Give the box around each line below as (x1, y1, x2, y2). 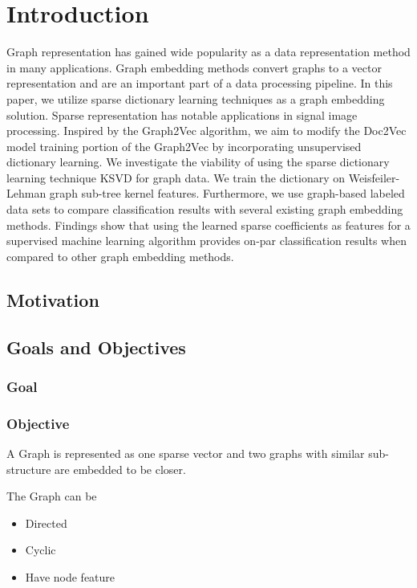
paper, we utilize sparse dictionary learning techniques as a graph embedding (6, 90, 385, 107)
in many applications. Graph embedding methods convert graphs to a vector (6, 59, 382, 76)
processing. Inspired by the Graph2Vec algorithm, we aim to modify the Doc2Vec (6, 122, 407, 139)
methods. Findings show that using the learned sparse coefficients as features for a (6, 216, 411, 233)
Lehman (6, 185, 47, 202)
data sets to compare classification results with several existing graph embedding (6, 201, 403, 218)
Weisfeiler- (348, 169, 400, 186)
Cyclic (25, 541, 56, 558)
